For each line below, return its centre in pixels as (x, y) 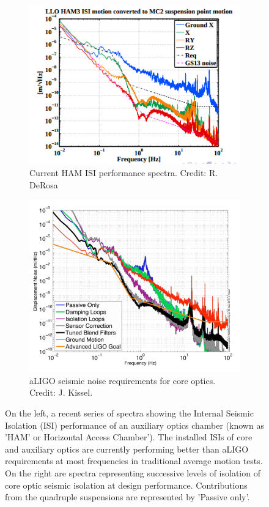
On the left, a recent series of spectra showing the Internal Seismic (129, 413)
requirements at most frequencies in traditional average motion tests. (134, 461)
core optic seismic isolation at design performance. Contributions (126, 485)
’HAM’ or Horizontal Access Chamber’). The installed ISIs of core (129, 437)
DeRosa (44, 184)
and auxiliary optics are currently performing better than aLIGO (127, 449)
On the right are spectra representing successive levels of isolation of (133, 472)
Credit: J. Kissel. (61, 392)
